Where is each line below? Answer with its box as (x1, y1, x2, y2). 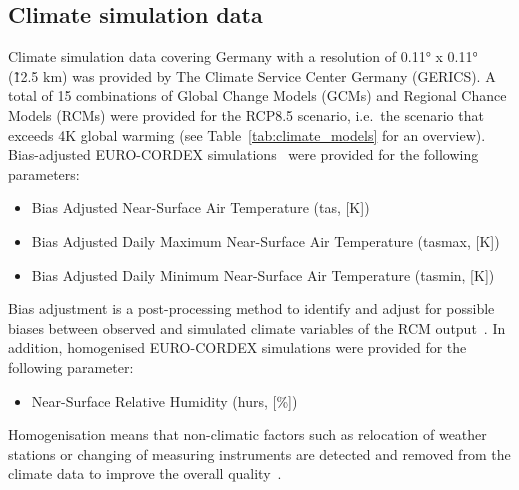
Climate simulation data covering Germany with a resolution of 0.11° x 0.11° (8, 46, 478, 67)
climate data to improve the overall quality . (8, 463, 282, 484)
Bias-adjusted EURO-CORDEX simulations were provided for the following (8, 144, 479, 165)
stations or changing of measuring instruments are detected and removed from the (8, 443, 511, 464)
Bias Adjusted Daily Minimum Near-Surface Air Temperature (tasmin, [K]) (31, 264, 495, 285)
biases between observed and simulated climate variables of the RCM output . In (8, 317, 506, 338)
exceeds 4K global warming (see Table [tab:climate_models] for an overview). (8, 124, 486, 145)
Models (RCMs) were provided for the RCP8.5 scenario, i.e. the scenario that (8, 104, 484, 125)
